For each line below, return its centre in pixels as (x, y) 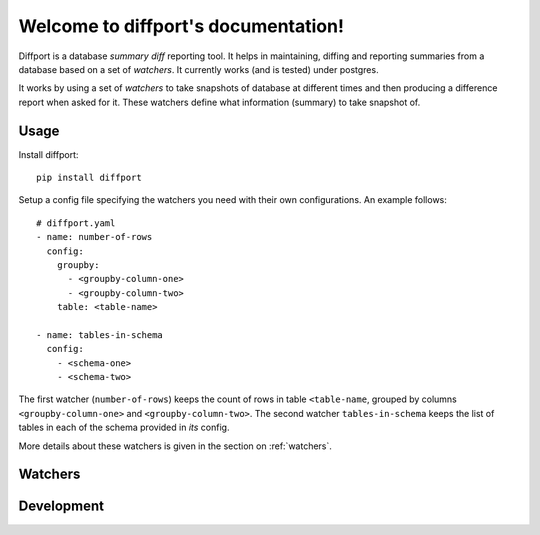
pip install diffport (89, 178)
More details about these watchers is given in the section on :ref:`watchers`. (175, 446)
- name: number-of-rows (94, 237)
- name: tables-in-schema (100, 334)
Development (61, 506)
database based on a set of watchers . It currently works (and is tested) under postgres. (198, 69)
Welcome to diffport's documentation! (181, 26)
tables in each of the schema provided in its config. (124, 427)
